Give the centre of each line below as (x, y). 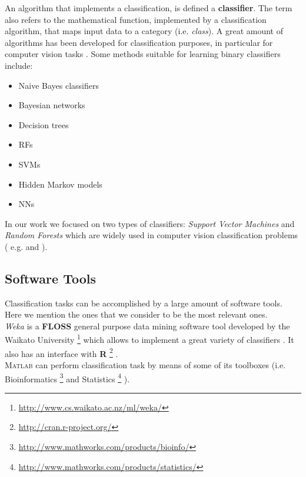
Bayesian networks (52, 105)
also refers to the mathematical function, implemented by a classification (136, 19)
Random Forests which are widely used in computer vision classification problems (152, 235)
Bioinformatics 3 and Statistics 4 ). (67, 378)
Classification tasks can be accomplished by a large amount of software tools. (144, 303)
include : (19, 65)
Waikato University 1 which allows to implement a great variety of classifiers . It (149, 339)
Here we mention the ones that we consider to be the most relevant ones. (136, 314)
